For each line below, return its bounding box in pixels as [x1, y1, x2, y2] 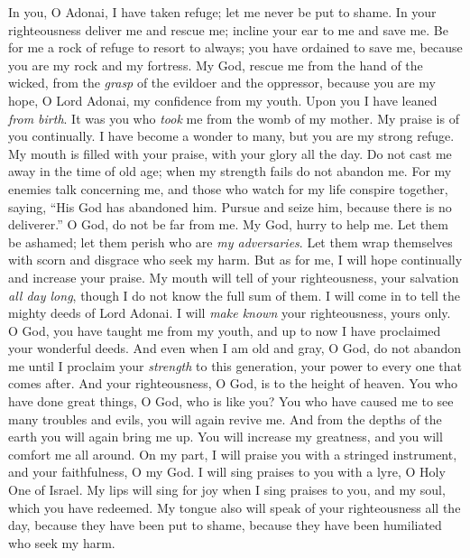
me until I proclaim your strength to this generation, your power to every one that [8, 356, 463, 375]
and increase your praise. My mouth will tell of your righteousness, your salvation [8, 267, 459, 286]
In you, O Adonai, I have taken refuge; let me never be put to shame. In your [8, 3, 437, 21]
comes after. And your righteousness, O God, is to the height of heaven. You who [8, 374, 457, 393]
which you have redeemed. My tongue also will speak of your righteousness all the [8, 498, 461, 516]
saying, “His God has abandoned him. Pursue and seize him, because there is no [8, 197, 452, 216]
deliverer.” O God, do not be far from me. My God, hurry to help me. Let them [8, 215, 448, 234]
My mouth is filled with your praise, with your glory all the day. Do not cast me [8, 144, 452, 163]
